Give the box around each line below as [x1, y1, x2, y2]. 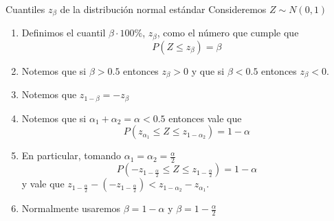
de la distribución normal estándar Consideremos [60, 2, 267, 16]
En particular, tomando [21, 148, 121, 163]
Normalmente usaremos [21, 201, 121, 216]
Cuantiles [5, 2, 45, 16]
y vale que [21, 176, 65, 191]
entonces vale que [168, 110, 242, 125]
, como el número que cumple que [157, 25, 299, 40]
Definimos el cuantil [21, 25, 106, 40]
